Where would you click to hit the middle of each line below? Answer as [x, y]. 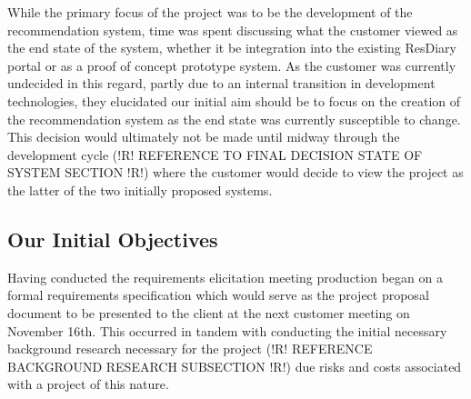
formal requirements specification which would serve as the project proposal [218, 295]
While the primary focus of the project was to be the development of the [210, 12]
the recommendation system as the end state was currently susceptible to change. [234, 119]
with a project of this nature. [88, 384]
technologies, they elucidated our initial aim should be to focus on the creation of [234, 100]
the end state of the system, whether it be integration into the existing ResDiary [232, 48]
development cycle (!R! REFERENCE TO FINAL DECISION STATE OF [215, 154]
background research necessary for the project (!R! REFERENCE [190, 349]
